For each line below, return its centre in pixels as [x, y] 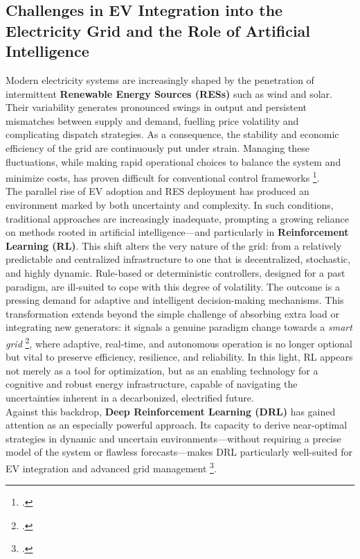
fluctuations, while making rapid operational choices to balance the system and [173, 161]
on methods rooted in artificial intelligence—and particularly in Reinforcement [177, 232]
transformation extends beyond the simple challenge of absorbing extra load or [172, 313]
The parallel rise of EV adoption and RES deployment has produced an [157, 191]
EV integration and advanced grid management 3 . [111, 467]
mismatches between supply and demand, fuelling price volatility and [152, 120]
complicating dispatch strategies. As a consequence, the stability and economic [172, 134]
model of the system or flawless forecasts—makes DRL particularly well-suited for [179, 452]
